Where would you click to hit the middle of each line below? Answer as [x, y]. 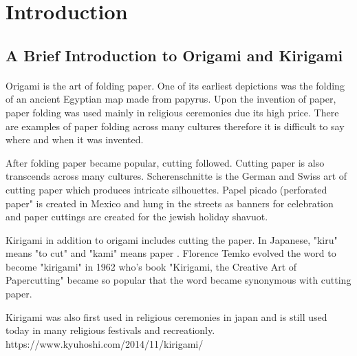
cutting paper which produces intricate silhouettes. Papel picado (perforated [166, 189]
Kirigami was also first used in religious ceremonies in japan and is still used [166, 316]
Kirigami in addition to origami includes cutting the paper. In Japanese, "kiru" [172, 239]
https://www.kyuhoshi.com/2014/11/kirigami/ [105, 343]
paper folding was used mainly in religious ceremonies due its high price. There [172, 112]
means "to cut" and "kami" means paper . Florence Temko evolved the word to [171, 253]
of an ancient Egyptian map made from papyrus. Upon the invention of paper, [171, 99]
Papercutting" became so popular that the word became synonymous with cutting [178, 280]
